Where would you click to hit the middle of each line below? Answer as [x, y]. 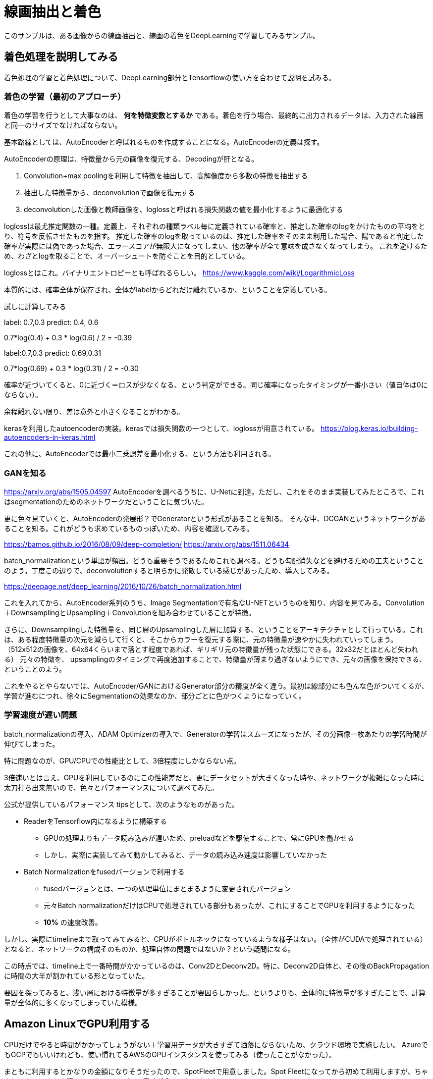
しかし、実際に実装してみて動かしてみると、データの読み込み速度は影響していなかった [186, 855]
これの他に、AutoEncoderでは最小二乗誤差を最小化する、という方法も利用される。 [140, 454]
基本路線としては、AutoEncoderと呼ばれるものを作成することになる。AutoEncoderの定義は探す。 [164, 142]
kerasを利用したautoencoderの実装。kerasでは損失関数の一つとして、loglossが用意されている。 [162, 429]
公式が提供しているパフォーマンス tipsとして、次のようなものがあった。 [122, 804]
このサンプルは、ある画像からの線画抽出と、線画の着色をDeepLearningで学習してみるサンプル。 [162, 35]
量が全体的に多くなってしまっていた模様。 [73, 1002]
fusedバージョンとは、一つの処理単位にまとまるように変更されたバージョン [167, 888]
